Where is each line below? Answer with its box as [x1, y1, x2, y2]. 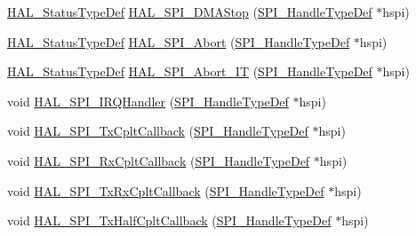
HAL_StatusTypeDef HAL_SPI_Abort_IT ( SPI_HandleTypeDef [7, 62, 372, 81]
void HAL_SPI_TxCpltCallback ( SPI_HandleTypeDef [7, 122, 308, 140]
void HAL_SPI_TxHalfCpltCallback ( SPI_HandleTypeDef [7, 211, 332, 230]
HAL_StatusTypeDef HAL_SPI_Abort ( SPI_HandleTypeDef [7, 32, 350, 51]
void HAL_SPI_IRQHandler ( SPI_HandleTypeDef [7, 91, 289, 110]
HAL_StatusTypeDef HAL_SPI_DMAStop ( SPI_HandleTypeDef [7, 3, 372, 20]
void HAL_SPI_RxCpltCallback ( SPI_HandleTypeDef [7, 151, 310, 169]
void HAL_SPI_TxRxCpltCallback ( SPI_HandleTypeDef [7, 181, 324, 200]
